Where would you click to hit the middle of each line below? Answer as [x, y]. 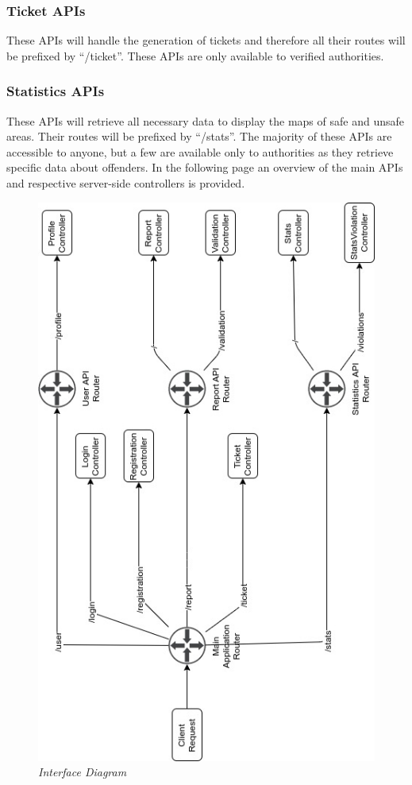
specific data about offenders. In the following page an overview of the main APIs [205, 167]
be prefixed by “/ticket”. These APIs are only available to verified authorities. [195, 55]
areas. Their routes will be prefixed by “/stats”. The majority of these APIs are [199, 136]
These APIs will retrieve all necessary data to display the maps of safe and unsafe [205, 120]
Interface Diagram [83, 772]
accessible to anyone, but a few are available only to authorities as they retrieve [200, 151]
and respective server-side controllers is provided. [126, 183]
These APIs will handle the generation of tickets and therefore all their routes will [206, 40]
